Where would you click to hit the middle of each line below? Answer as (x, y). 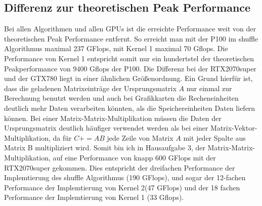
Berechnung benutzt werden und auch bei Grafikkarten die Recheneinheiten (121, 98)
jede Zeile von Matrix (140, 137)
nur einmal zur (209, 88)
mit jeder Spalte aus (214, 137)
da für (62, 137)
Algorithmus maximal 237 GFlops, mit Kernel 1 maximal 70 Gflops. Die (116, 48)
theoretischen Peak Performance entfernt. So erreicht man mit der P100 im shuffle (131, 38)
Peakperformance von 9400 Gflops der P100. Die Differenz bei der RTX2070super (130, 68)
